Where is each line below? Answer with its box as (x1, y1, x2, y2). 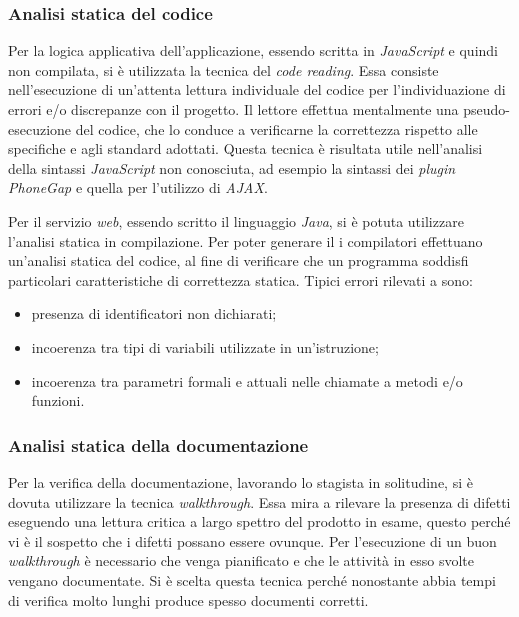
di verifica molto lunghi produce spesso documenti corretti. (8, 589, 369, 610)
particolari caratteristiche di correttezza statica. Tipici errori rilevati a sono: (8, 269, 473, 290)
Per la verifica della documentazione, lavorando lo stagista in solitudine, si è (8, 471, 473, 492)
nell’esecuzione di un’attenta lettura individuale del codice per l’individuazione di (8, 79, 506, 100)
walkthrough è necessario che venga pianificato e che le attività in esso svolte (8, 550, 475, 571)
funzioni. (31, 390, 85, 411)
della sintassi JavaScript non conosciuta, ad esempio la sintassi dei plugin (8, 157, 456, 178)
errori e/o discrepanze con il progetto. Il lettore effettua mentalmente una (8, 99, 459, 119)
